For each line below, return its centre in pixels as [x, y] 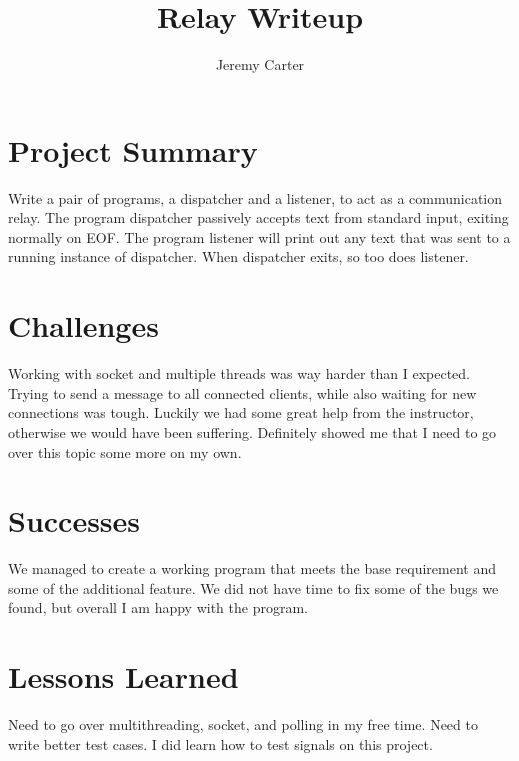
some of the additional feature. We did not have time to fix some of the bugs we [253, 587]
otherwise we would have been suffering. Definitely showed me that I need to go [252, 431]
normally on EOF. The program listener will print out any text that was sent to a [259, 236]
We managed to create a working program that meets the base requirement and [252, 568]
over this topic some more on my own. [125, 451]
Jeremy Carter [260, 64]
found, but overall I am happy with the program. [158, 607]
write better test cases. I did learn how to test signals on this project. [220, 743]
